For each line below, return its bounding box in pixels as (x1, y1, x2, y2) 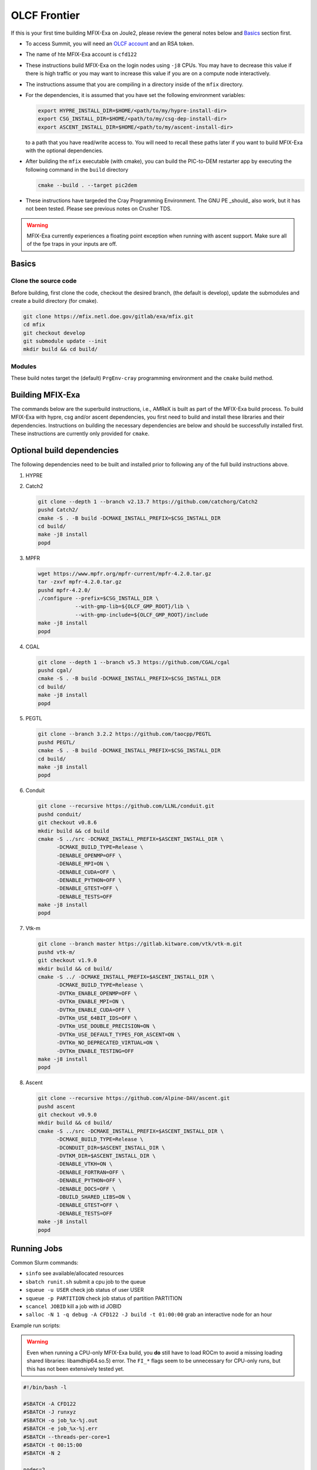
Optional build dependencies (11, 446, 119, 456)
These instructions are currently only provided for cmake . (11, 430, 150, 437)
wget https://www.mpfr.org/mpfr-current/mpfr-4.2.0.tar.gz (38, 570, 211, 577)
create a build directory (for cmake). (11, 297, 99, 304)
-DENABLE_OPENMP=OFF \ (56, 852, 122, 858)
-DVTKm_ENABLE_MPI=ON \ (56, 998, 125, 1005)
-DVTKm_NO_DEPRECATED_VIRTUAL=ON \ (56, 1040, 159, 1046)
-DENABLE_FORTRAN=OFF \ (56, 1169, 125, 1175)
